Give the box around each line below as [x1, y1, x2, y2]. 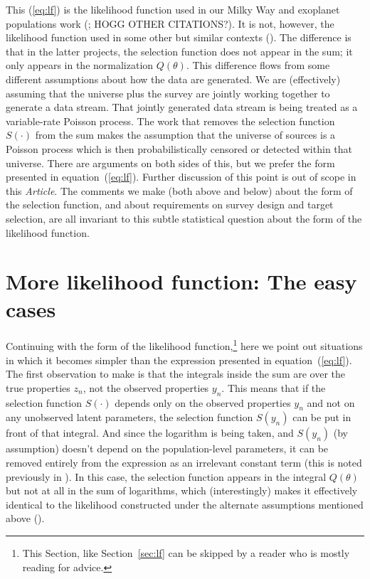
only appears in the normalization [6, 58, 154, 73]
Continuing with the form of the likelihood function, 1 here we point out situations [6, 336, 363, 354]
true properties [6, 380, 70, 395]
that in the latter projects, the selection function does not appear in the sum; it [6, 43, 353, 58]
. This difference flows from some [186, 58, 330, 73]
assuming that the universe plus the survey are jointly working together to [6, 85, 330, 100]
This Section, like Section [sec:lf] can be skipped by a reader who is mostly [22, 546, 350, 560]
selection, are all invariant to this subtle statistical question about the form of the [6, 211, 362, 225]
